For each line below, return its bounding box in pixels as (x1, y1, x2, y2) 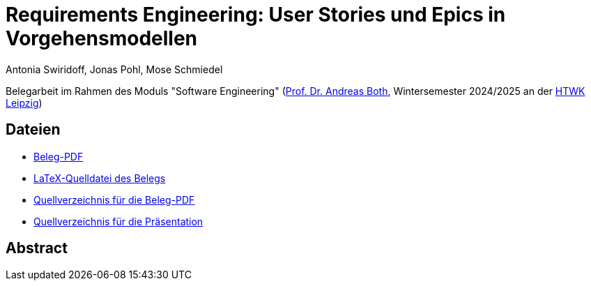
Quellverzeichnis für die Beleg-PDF (33, 193, 195, 206)
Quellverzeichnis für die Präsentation (33, 215, 204, 227)
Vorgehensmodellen (6, 27, 198, 50)
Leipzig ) (6, 96, 43, 109)
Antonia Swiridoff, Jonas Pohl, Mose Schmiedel (6, 63, 223, 75)
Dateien (6, 121, 61, 139)
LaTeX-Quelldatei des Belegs (33, 172, 166, 184)
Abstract (6, 239, 68, 257)
